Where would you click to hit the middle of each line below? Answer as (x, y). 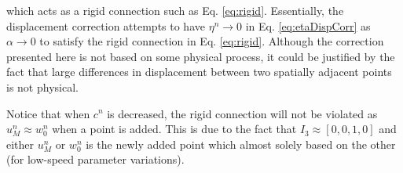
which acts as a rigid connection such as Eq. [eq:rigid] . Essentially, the (175, 10)
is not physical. (42, 86)
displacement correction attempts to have (106, 25)
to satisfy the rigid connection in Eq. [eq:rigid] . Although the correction (212, 41)
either (20, 144)
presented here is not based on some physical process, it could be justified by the (201, 56)
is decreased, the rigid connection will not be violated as (242, 113)
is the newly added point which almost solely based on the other (241, 144)
